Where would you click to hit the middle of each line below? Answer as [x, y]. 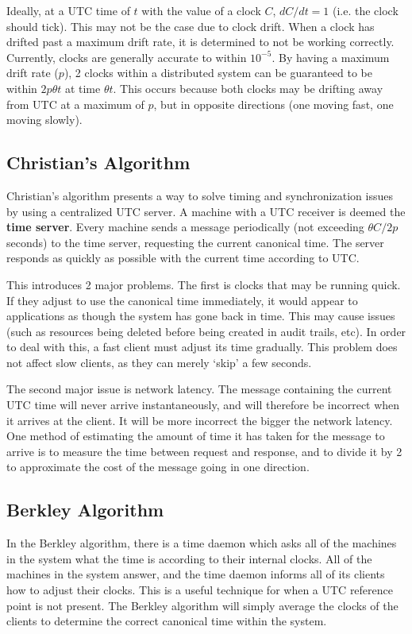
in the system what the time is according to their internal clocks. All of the [189, 558]
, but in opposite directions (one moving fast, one [273, 104]
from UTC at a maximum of [75, 104]
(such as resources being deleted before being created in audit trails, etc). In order [206, 331]
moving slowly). [44, 120]
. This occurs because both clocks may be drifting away [248, 88]
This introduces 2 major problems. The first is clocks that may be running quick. [204, 284]
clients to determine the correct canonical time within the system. [167, 621]
